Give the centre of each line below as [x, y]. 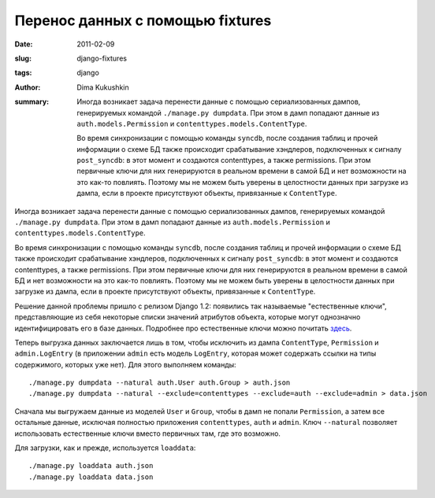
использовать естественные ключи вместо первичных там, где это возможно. [148, 433]
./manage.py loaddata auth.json [91, 466]
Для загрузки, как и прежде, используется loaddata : [105, 448]
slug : [23, 58]
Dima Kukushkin [103, 87]
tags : [23, 73]
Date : [24, 44]
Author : [28, 87]
